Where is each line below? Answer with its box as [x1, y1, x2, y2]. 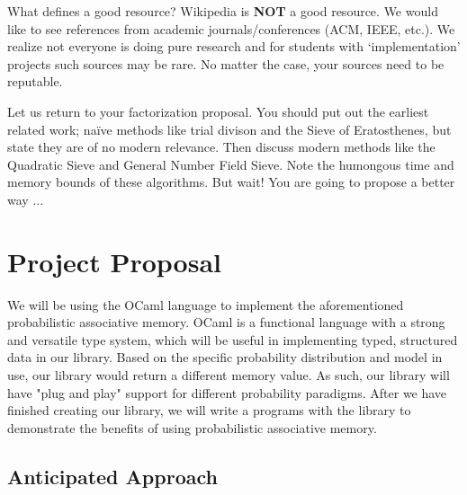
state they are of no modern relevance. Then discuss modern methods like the [7, 137, 436, 156]
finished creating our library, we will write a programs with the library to [7, 401, 411, 420]
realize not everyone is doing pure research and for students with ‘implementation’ [7, 37, 461, 56]
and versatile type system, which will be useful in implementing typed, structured [7, 330, 458, 349]
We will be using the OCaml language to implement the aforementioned [7, 295, 404, 314]
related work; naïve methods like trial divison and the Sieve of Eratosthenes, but [7, 119, 452, 138]
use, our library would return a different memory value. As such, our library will [7, 366, 450, 385]
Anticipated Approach [7, 462, 218, 490]
